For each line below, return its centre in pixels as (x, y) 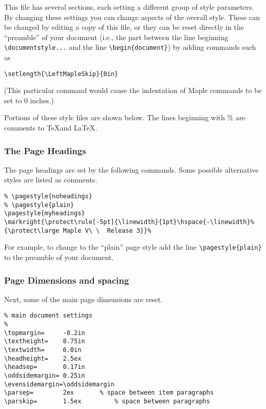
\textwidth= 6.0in (43, 350)
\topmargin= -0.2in (45, 333)
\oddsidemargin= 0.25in (45, 376)
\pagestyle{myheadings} (45, 213)
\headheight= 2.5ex (43, 358)
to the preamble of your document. (59, 257)
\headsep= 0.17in (45, 367)
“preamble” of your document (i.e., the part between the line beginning (116, 37)
